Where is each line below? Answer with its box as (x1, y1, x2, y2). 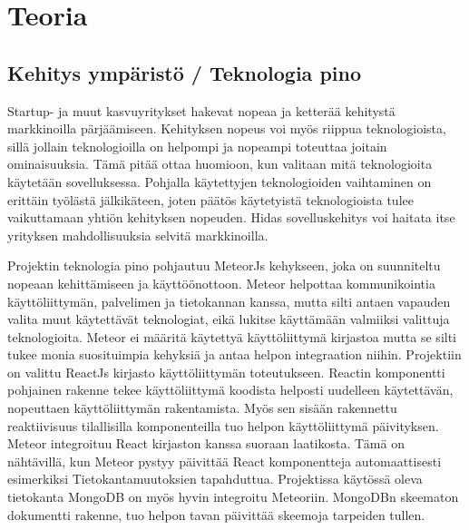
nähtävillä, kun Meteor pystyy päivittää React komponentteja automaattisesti (7, 451, 442, 470)
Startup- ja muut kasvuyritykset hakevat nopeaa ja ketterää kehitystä (7, 101, 396, 120)
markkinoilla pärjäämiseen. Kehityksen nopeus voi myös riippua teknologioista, (7, 119, 446, 138)
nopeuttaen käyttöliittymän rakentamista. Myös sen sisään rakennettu (7, 398, 397, 417)
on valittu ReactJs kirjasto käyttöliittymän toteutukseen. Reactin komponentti (7, 362, 445, 381)
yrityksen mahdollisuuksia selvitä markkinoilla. (7, 225, 269, 244)
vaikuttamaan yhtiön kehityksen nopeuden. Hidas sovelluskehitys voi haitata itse (7, 208, 455, 227)
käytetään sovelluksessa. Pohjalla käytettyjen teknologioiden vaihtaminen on (7, 172, 432, 191)
